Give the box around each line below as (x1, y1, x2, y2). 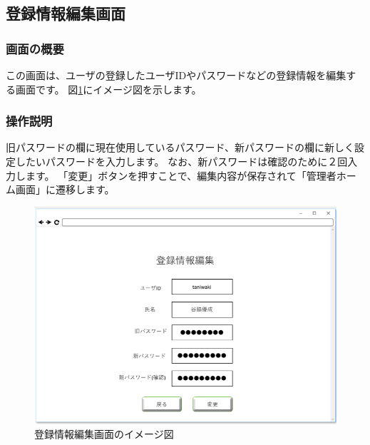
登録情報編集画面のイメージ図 (34, 426, 174, 441)
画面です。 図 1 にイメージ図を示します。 (15, 81, 202, 96)
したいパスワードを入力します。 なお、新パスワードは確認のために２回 (15, 154, 348, 168)
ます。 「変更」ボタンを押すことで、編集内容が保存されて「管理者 (25, 168, 336, 183)
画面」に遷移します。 (15, 182, 115, 197)
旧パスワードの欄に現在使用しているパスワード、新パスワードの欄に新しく (6, 140, 355, 155)
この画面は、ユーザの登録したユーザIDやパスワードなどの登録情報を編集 (6, 68, 346, 82)
